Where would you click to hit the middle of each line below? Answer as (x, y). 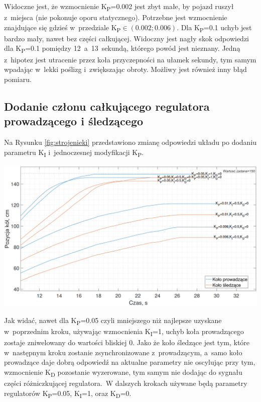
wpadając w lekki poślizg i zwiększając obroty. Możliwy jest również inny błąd (125, 69)
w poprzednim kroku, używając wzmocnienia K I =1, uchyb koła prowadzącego (124, 332)
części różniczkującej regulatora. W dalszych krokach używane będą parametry (126, 383)
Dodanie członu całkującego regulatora (107, 106)
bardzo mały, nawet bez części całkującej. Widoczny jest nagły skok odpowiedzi (127, 38)
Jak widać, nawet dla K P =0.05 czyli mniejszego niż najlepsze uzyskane (113, 320)
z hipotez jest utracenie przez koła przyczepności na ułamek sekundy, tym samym (130, 59)
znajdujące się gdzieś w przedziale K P (62, 28)
